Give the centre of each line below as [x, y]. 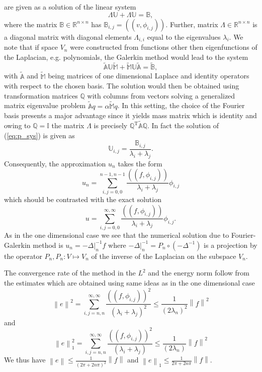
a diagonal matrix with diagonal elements [68, 36]
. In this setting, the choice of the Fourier [181, 105]
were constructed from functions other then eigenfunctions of [164, 47]
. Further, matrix [192, 24]
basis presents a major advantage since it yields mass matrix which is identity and [130, 115]
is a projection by [231, 245]
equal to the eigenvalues [184, 36]
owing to [17, 125]
